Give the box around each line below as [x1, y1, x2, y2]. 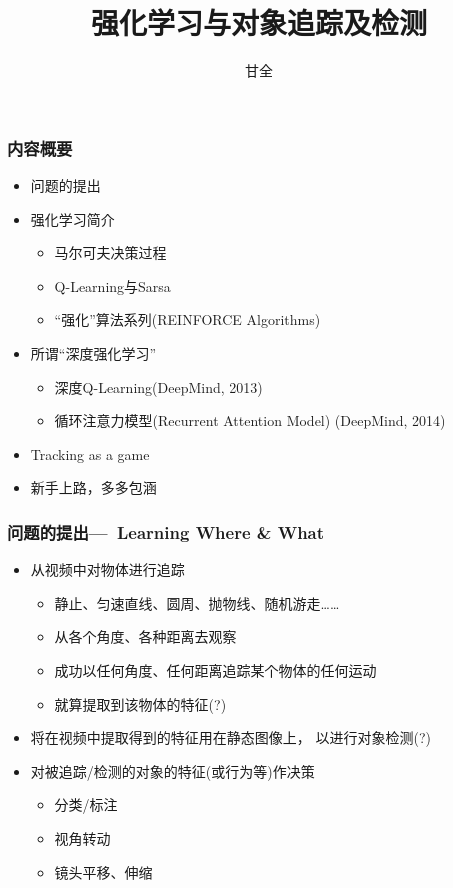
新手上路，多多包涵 [30, 477, 157, 498]
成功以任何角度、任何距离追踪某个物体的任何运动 [54, 659, 377, 680]
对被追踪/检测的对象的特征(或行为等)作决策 [30, 760, 315, 781]
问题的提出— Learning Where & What [7, 519, 325, 544]
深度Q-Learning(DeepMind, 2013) [54, 376, 263, 397]
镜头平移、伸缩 [54, 861, 153, 882]
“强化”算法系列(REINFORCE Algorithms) [54, 309, 321, 330]
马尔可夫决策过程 [54, 242, 167, 263]
